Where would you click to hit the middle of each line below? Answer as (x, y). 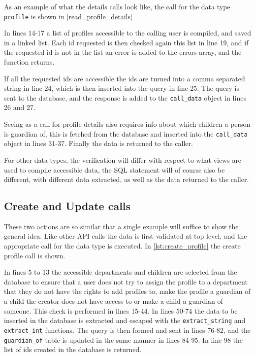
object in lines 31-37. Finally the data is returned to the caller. (98, 143)
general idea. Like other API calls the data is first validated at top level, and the (126, 236)
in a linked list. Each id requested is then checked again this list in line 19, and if (126, 42)
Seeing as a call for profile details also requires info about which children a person (127, 124)
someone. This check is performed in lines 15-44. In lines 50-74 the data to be (121, 310)
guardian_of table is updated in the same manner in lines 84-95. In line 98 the (124, 339)
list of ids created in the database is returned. (73, 349)
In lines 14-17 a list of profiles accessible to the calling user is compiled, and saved (127, 33)
